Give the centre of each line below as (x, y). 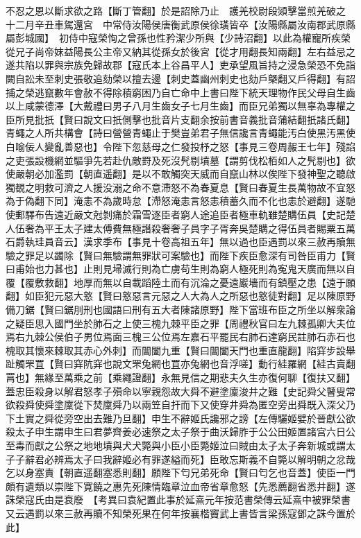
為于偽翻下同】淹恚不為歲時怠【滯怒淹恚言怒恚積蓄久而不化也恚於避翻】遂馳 (180, 201)
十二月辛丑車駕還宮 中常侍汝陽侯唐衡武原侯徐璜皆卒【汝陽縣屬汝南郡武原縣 (180, 24)
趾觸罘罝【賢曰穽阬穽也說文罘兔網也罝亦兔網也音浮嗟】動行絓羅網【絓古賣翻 (180, 364)
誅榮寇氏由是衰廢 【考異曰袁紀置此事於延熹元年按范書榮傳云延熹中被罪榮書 (178, 500)
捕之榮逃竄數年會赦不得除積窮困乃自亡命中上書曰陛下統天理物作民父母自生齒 (180, 92)
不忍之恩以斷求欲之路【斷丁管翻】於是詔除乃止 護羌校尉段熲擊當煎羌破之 (176, 10)
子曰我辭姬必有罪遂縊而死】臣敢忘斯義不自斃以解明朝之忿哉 (219, 459)
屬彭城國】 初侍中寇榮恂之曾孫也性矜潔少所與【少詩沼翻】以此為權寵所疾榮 (178, 38)
